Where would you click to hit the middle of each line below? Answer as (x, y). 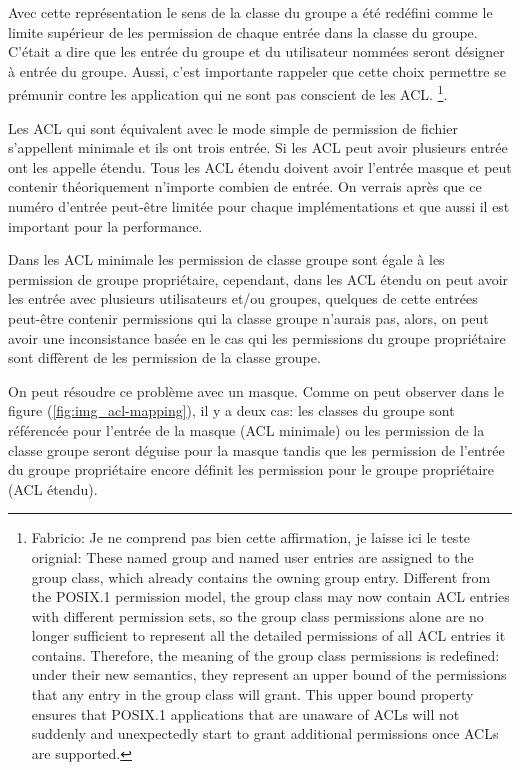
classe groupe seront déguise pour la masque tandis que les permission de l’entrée (256, 449)
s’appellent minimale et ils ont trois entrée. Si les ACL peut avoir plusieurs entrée (258, 147)
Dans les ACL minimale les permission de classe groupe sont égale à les (226, 259)
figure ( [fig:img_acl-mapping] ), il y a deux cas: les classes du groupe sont (231, 410)
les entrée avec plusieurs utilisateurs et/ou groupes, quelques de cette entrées (243, 298)
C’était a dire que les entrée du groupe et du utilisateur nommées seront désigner (256, 51)
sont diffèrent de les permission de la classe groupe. (164, 357)
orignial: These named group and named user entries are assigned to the (252, 556)
